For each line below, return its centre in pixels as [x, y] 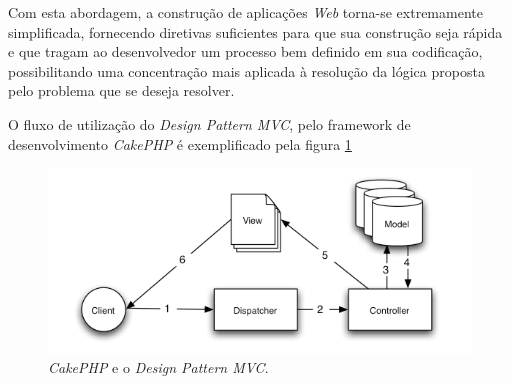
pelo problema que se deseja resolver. [121, 90]
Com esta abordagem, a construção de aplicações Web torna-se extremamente [245, 12]
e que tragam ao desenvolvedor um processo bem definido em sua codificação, [245, 51]
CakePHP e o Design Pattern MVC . [158, 367]
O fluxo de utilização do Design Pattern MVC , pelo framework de [209, 123]
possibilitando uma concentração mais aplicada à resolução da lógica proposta [246, 70]
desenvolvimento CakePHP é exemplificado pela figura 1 [180, 143]
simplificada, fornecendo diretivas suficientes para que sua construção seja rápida [255, 31]
